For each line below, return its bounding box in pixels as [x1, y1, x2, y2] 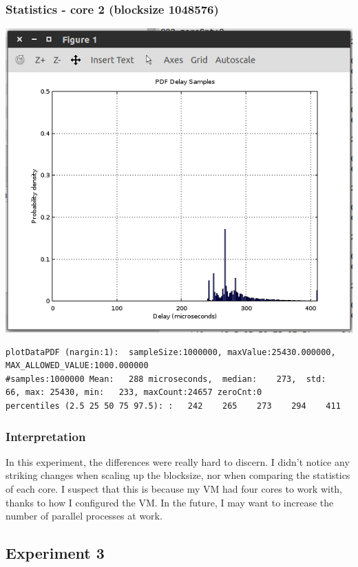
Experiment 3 [6, 542, 105, 564]
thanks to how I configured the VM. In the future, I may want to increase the [6, 495, 334, 509]
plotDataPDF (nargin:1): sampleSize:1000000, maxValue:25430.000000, [6, 347, 336, 357]
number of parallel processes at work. [6, 509, 162, 523]
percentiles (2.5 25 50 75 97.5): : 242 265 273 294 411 [6, 401, 341, 411]
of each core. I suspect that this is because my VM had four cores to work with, [6, 482, 343, 496]
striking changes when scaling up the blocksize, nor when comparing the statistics [6, 468, 350, 482]
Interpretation [6, 427, 86, 445]
